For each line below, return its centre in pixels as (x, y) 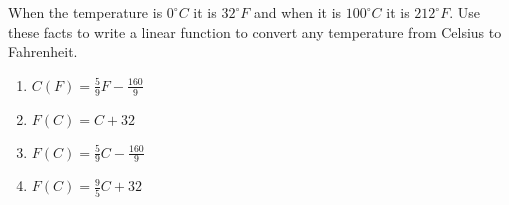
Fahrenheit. (43, 51)
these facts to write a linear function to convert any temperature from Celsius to (255, 31)
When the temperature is (85, 12)
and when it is (297, 12)
